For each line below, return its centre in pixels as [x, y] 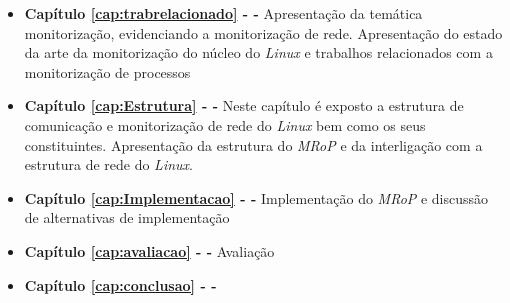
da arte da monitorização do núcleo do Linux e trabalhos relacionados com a [258, 52]
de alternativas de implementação [127, 217]
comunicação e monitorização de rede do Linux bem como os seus [225, 124]
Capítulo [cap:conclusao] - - [120, 284]
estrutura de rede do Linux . [108, 164]
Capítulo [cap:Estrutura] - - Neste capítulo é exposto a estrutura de [244, 105]
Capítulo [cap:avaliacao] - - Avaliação [149, 250]
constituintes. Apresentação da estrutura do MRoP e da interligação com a [253, 144]
